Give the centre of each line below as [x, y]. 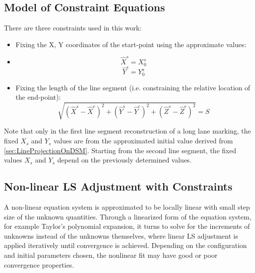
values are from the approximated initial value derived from [143, 141]
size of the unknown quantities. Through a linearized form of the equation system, [128, 216]
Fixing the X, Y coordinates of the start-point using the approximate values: [131, 44]
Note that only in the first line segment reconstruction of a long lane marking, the [127, 131]
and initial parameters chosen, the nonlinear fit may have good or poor [111, 255]
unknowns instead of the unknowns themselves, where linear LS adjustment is [121, 235]
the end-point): [38, 97]
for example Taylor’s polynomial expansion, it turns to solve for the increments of [127, 226]
